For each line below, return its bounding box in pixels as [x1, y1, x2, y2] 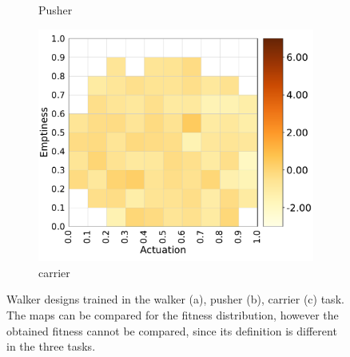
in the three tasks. [6, 338, 96, 355]
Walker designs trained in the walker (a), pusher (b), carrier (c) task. [6, 291, 344, 307]
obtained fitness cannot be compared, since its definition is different [6, 322, 337, 339]
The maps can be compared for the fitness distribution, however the [6, 306, 339, 323]
